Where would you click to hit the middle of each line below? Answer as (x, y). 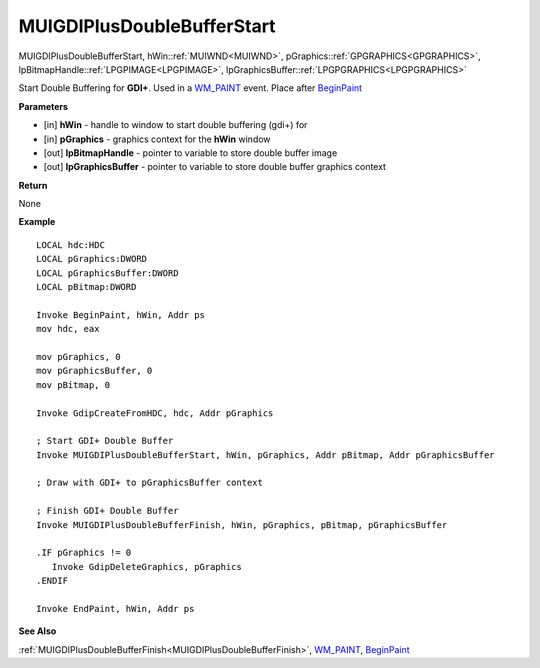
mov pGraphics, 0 (78, 356)
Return (33, 185)
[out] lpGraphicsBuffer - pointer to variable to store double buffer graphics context (215, 167)
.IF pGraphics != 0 (84, 553)
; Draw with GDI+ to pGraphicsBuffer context (150, 483)
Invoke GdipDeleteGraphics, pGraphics (146, 566)
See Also (37, 631)
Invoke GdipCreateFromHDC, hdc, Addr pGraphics (155, 413)
